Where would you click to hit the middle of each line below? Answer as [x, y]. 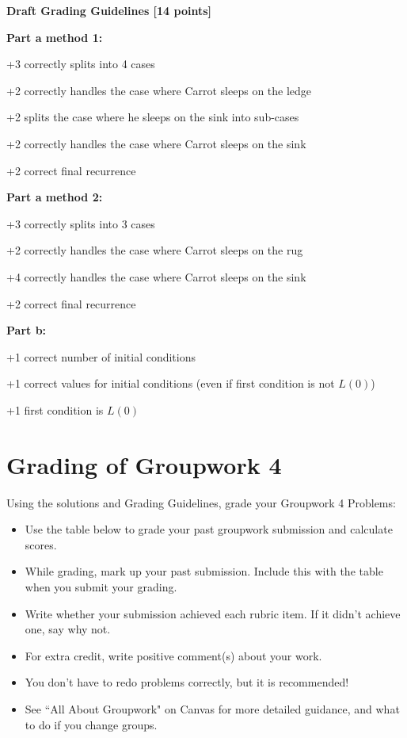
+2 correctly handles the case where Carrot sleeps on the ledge [159, 90]
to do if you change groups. [91, 724]
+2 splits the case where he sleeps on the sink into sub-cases [153, 117]
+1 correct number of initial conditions [101, 356]
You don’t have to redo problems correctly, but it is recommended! [187, 682]
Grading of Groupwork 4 [144, 464]
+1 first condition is [55, 409]
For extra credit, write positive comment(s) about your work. [173, 655]
